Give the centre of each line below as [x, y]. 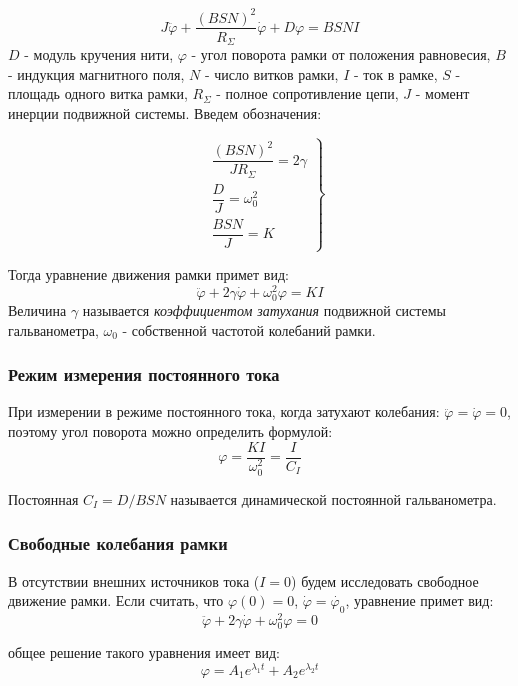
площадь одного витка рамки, [98, 93]
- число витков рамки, [271, 73]
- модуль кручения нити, [99, 54]
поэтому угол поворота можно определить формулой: [170, 430]
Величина [37, 309]
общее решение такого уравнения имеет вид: [144, 652]
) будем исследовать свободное [385, 580]
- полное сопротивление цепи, [307, 93]
